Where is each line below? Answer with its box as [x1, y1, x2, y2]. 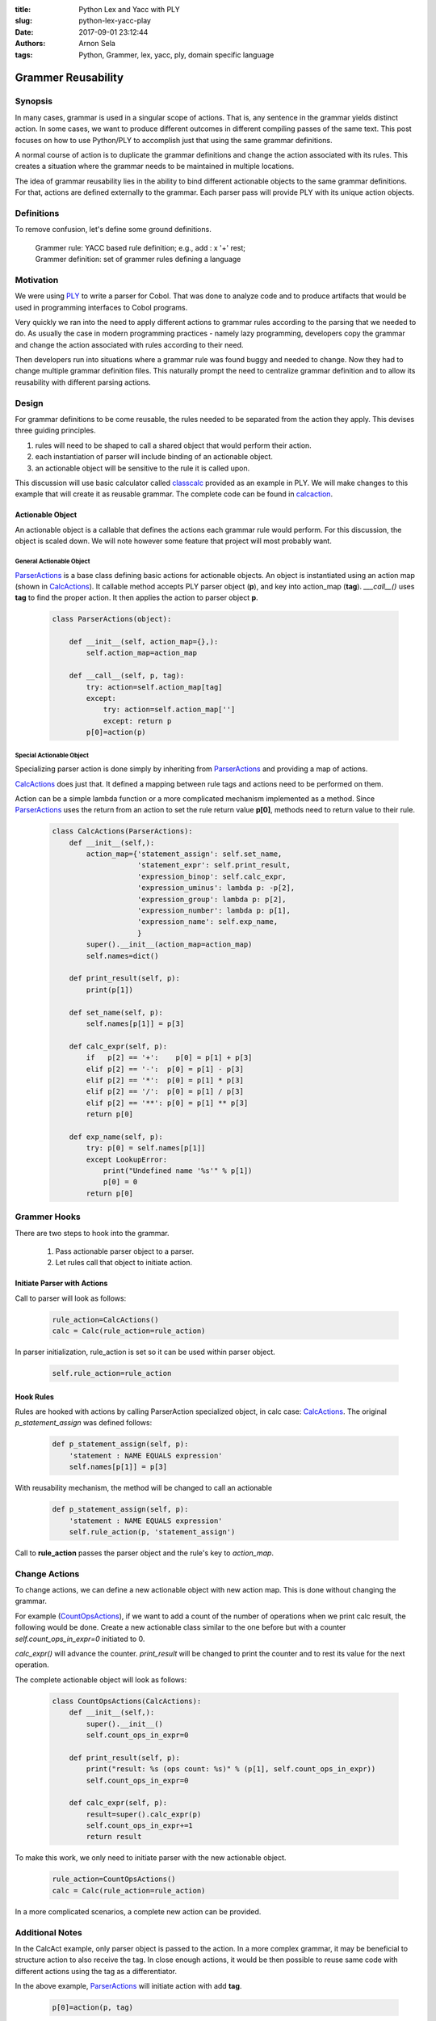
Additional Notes [15, 1926, 82, 1938]
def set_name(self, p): [69, 1007, 163, 1017]
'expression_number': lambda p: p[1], [137, 906, 291, 915]
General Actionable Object [15, 557, 90, 565]
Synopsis [15, 95, 52, 107]
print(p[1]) [86, 985, 133, 994]
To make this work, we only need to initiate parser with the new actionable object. [15, 1853, 287, 1863]
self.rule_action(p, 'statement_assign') [69, 1527, 236, 1536]
